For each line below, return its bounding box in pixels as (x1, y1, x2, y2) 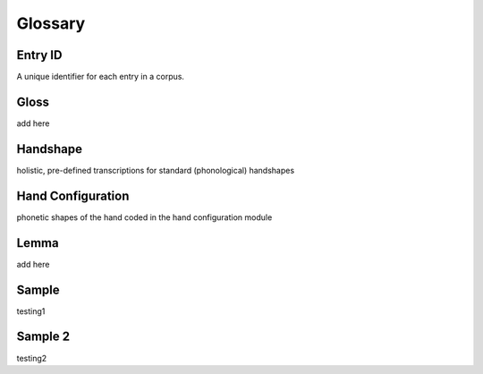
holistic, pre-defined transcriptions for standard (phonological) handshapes (16, 165, 295, 175)
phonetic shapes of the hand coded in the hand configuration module (16, 211, 273, 223)
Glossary (16, 13, 86, 33)
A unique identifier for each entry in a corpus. (16, 72, 185, 82)
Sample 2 (16, 329, 71, 344)
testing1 (16, 305, 46, 317)
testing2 (16, 353, 47, 363)
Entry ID (16, 47, 63, 63)
